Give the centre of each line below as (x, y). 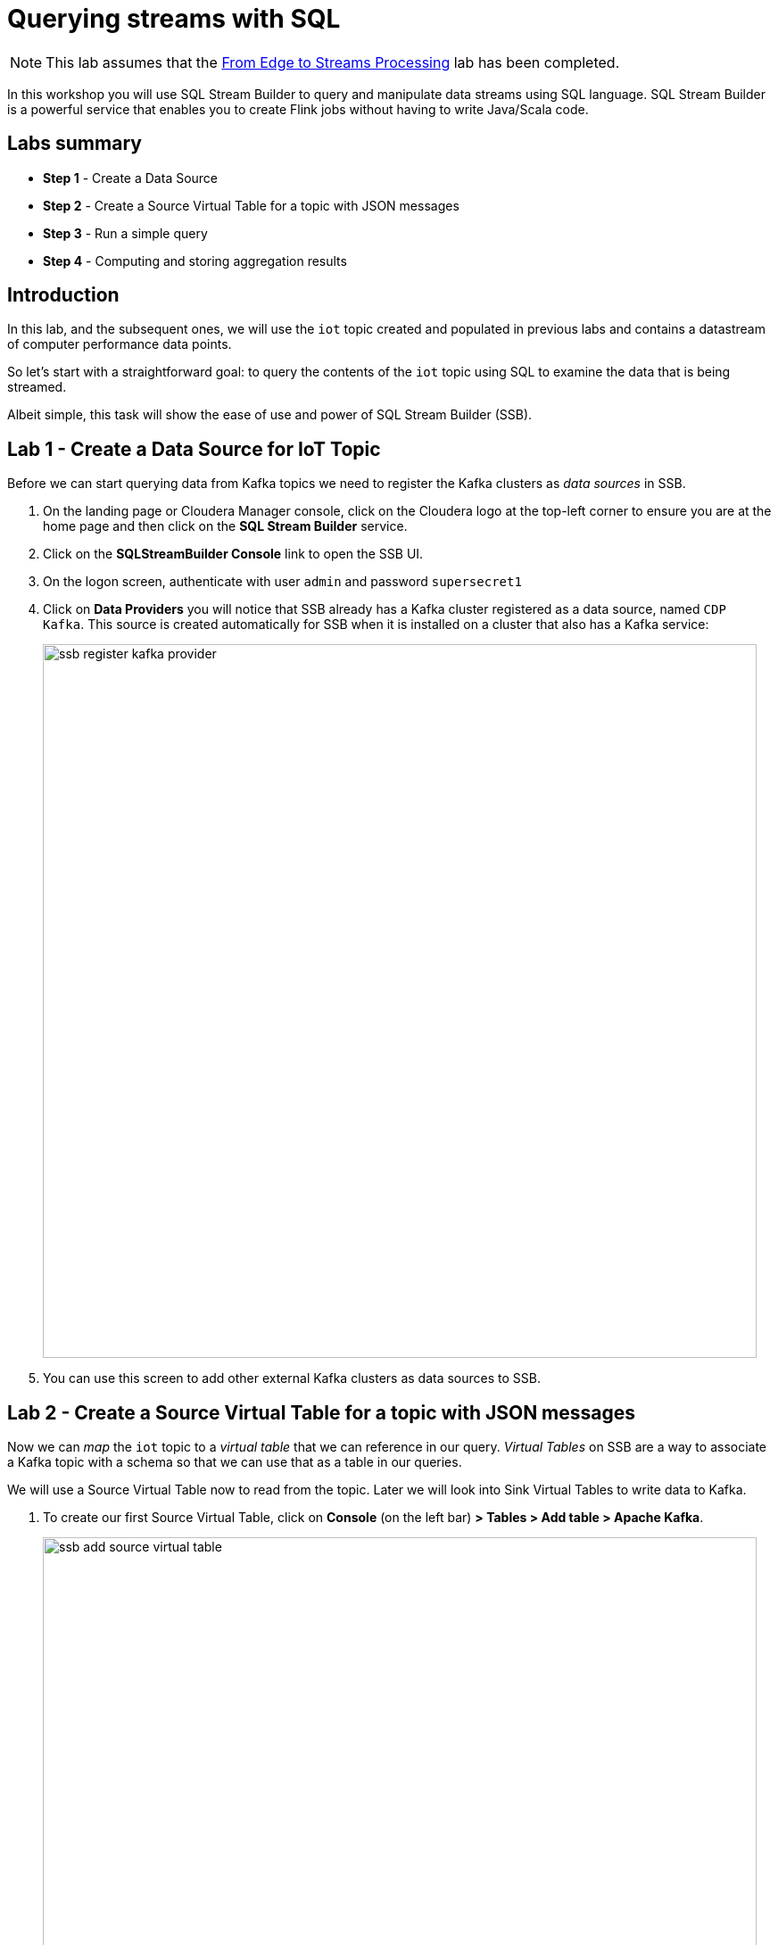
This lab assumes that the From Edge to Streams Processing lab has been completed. (333, 62)
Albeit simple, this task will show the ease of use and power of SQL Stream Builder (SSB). (270, 415)
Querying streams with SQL (174, 19)
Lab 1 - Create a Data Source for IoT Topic (194, 449)
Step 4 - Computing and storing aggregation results (195, 261)
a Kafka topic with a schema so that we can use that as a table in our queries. (235, 1462)
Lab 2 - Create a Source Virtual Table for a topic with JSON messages (322, 1412)
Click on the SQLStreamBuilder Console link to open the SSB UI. (233, 554)
